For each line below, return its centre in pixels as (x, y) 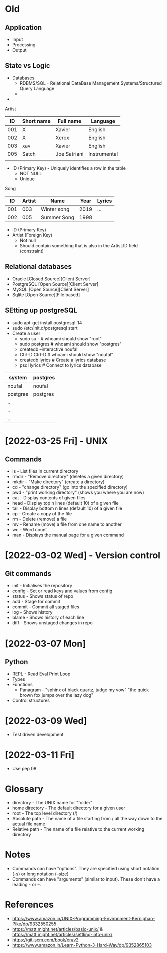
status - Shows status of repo (43, 596)
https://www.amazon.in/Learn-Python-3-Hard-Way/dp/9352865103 (82, 945)
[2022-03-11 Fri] (40, 755)
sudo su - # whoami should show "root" (61, 339)
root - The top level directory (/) (45, 813)
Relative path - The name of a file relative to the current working (78, 829)
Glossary (24, 789)
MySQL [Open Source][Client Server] (51, 289)
